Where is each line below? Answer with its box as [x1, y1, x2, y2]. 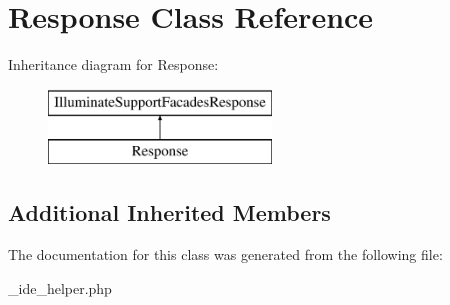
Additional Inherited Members [8, 197, 331, 228]
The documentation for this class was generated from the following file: [8, 244, 443, 265]
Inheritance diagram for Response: [8, 54, 219, 75]
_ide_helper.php [8, 277, 112, 298]
